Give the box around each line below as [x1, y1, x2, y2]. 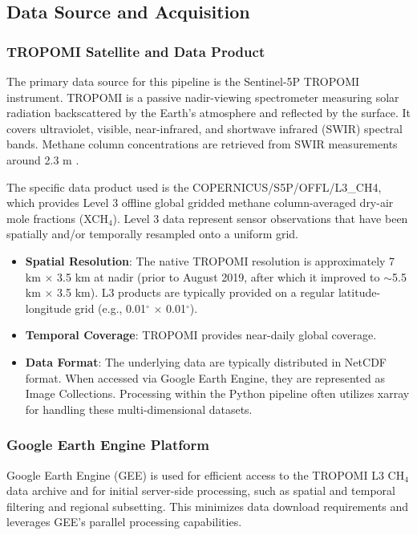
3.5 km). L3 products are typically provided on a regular [57, 284, 335, 301]
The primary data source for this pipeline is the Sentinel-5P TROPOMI [6, 73, 360, 89]
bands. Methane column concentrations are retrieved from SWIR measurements [6, 136, 398, 152]
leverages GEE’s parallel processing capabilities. [6, 513, 242, 530]
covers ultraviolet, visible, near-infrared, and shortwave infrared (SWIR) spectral [6, 120, 403, 136]
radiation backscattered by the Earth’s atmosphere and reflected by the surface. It [6, 104, 411, 121]
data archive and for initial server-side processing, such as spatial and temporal [6, 482, 395, 499]
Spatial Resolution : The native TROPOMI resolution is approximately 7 [25, 252, 395, 269]
